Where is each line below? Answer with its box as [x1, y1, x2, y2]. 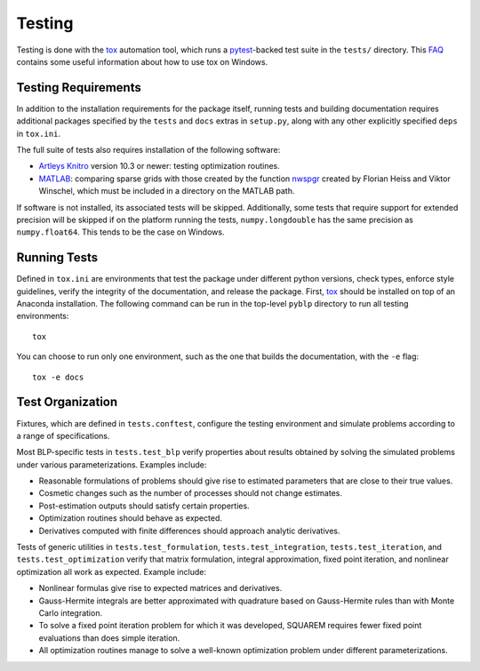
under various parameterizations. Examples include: [16, 459, 207, 470]
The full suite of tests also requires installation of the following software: [16, 145, 281, 156]
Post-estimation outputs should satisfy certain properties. [38, 500, 250, 511]
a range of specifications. [16, 430, 110, 441]
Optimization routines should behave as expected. [38, 513, 222, 523]
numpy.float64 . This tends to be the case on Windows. [16, 227, 225, 237]
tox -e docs [32, 371, 84, 382]
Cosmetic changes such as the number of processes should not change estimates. [38, 488, 342, 499]
